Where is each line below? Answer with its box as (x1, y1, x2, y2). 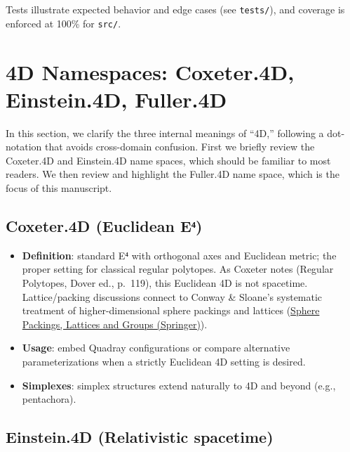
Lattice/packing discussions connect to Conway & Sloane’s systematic (22, 289, 323, 304)
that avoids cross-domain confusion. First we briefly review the (45, 139, 315, 154)
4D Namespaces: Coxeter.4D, (6, 57, 295, 86)
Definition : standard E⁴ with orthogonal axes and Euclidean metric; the (22, 247, 337, 262)
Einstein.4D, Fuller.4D (6, 84, 227, 113)
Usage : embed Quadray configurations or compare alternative (22, 340, 290, 355)
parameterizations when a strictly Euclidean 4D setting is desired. (22, 354, 306, 368)
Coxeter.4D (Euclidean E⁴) (6, 214, 203, 236)
